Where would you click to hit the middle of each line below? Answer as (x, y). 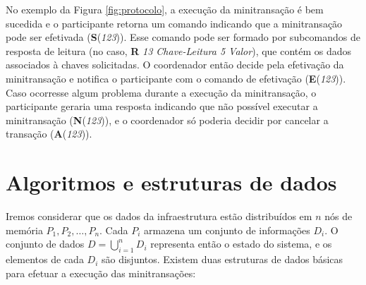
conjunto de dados (45, 244)
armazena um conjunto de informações (227, 230)
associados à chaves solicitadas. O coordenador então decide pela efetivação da (175, 65)
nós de (338, 216)
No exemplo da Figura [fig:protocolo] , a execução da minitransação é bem (165, 9)
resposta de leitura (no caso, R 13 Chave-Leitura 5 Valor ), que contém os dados (179, 50)
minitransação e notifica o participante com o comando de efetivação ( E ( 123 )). (176, 78)
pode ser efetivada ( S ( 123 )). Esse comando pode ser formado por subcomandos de (183, 37)
